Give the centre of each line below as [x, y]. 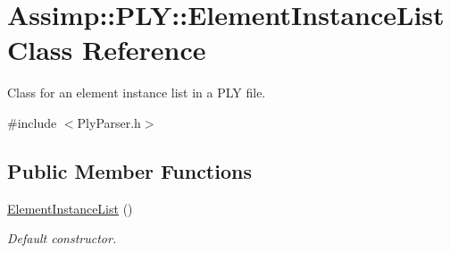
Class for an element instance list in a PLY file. [137, 93]
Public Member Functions [129, 170]
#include [32, 122]
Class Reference [107, 50]
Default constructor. [62, 238]
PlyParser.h [109, 122]
